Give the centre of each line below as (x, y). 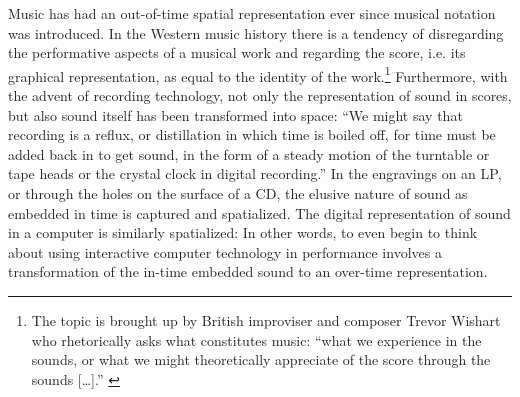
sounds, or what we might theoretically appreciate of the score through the (261, 359)
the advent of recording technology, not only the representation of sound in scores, (260, 95)
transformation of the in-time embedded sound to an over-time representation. (248, 271)
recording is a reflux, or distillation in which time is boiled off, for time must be (252, 134)
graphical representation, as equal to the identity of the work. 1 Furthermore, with (258, 74)
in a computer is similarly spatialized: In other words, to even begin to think (243, 232)
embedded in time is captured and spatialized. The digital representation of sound (259, 212)
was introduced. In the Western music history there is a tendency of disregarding (256, 32)
